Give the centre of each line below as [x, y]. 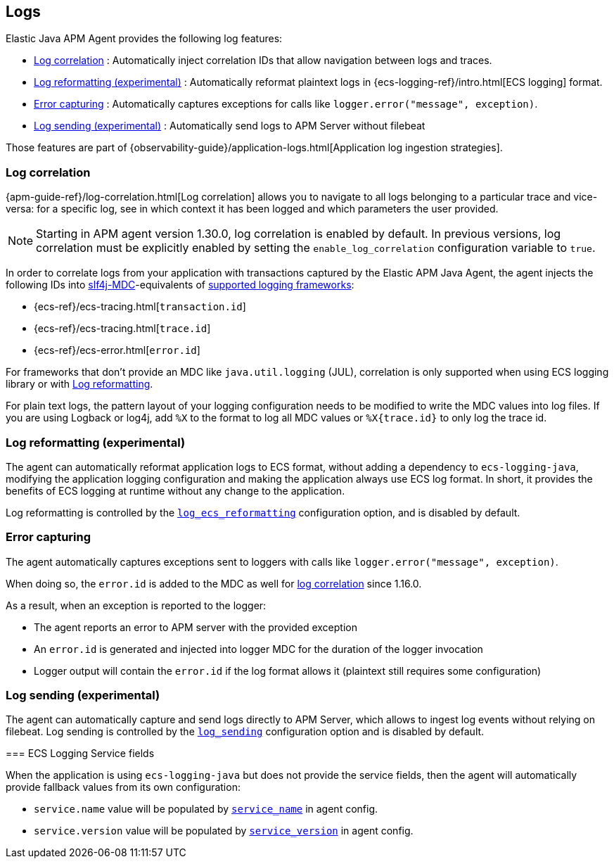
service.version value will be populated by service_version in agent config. [224, 831]
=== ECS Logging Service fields [80, 754]
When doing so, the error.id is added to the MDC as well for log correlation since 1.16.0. [214, 583]
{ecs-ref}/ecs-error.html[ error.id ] [117, 350]
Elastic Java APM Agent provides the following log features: [144, 39]
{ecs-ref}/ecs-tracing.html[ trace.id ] [122, 329]
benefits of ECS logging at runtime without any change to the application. [175, 490]
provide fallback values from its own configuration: [123, 787]
